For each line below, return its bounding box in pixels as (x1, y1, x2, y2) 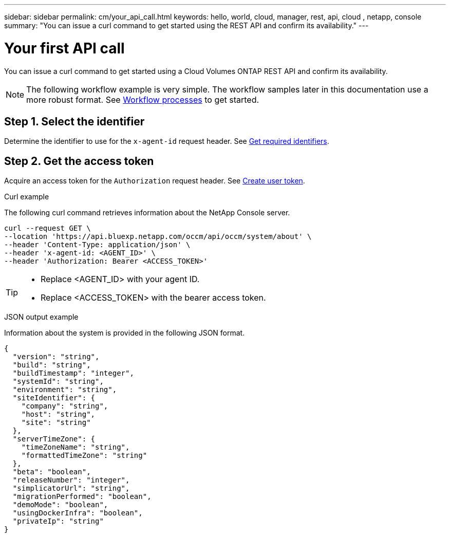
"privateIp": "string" (12, 517, 104, 526)
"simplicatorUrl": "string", (12, 484, 130, 493)
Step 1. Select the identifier (4, 115, 145, 128)
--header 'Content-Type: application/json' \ (4, 240, 191, 249)
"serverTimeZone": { (12, 435, 96, 443)
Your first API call (4, 39, 125, 57)
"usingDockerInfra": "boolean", (12, 509, 143, 517)
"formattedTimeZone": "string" (21, 451, 147, 460)
